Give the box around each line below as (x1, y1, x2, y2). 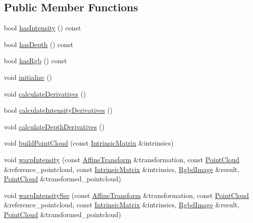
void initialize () (4, 72, 52, 82)
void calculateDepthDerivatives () (4, 121, 105, 131)
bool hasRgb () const (4, 55, 67, 66)
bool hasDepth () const (4, 39, 73, 49)
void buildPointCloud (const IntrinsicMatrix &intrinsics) (4, 138, 174, 148)
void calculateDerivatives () (4, 88, 86, 99)
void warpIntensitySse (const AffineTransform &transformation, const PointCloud (4, 190, 249, 200)
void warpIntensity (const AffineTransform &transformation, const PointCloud (4, 154, 240, 164)
